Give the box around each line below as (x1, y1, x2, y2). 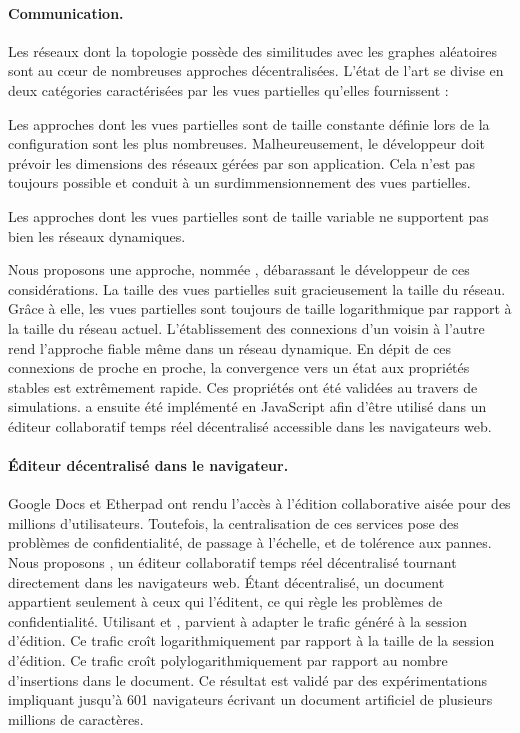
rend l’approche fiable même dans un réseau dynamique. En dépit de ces (8, 337, 452, 358)
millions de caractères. (8, 708, 144, 729)
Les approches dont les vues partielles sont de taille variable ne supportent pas (8, 205, 489, 226)
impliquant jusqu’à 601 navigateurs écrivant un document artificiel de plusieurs (8, 689, 493, 710)
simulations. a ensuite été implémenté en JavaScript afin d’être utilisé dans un (8, 396, 487, 417)
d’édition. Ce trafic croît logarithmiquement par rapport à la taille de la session (8, 630, 495, 651)
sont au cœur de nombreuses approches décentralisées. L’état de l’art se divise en (8, 60, 504, 81)
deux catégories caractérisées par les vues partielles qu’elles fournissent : (8, 79, 449, 100)
